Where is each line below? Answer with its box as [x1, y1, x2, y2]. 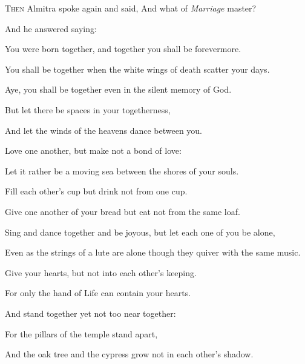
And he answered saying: [5, 22, 97, 35]
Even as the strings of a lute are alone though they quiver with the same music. [5, 246, 301, 259]
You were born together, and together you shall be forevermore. [5, 42, 241, 55]
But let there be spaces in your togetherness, [5, 103, 171, 116]
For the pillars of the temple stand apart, [5, 327, 158, 340]
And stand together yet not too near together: [5, 306, 176, 319]
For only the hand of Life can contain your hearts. [5, 286, 191, 299]
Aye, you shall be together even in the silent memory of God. [5, 83, 232, 96]
